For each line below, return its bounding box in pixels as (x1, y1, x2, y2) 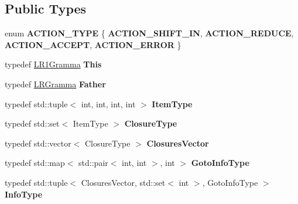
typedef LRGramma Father (5, 77, 106, 90)
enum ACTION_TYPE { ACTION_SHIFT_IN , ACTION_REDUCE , (5, 27, 294, 39)
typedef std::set (5, 117, 60, 130)
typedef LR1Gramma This (5, 58, 102, 70)
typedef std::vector (5, 137, 71, 149)
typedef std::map (5, 157, 65, 169)
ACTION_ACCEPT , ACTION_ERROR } (5, 38, 181, 50)
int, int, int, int (81, 97, 136, 110)
